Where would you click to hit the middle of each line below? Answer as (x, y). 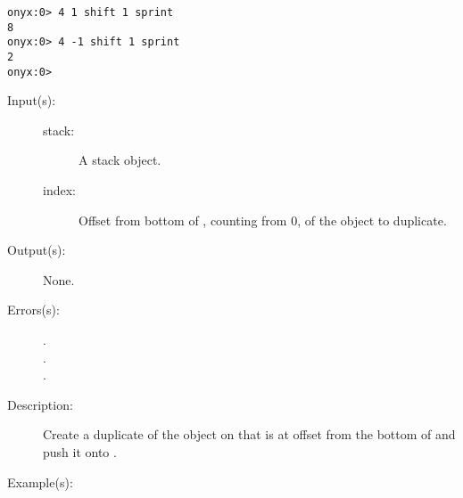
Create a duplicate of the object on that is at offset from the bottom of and (249, 434)
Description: (40, 404)
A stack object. (120, 160)
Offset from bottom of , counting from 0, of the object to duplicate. (263, 220)
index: (59, 190)
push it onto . (80, 452)
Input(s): (32, 100)
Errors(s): (33, 310)
